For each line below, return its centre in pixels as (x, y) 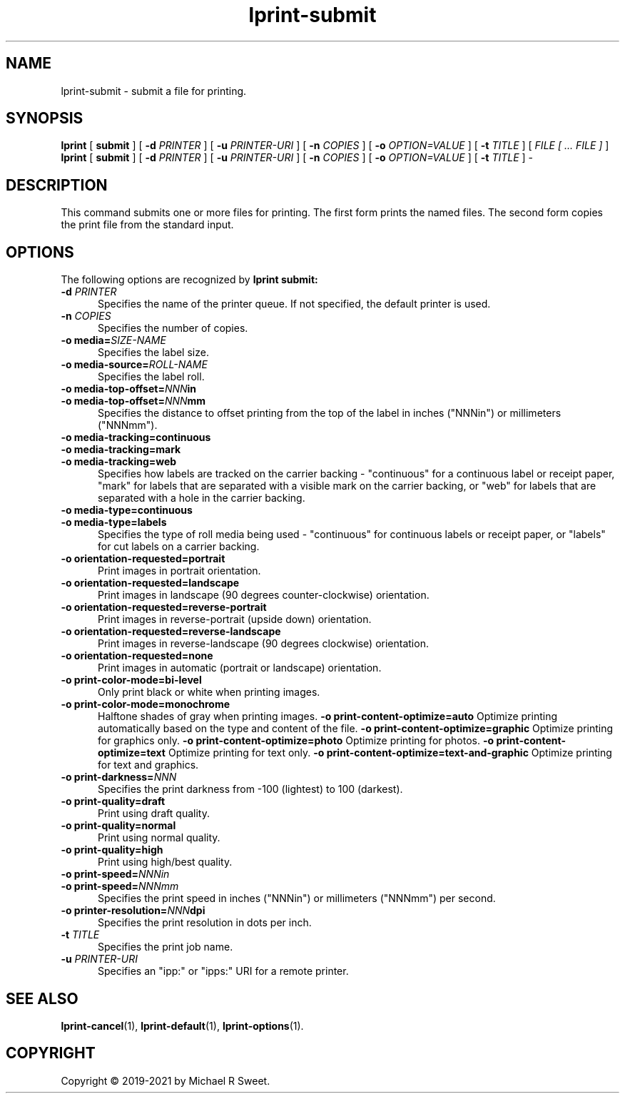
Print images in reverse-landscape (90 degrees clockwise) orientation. (263, 644)
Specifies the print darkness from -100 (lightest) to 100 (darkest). (250, 789)
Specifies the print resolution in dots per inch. (205, 923)
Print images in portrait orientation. (179, 571)
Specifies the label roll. (151, 377)
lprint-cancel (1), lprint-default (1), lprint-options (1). (182, 1025)
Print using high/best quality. (165, 862)
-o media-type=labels (114, 522)
